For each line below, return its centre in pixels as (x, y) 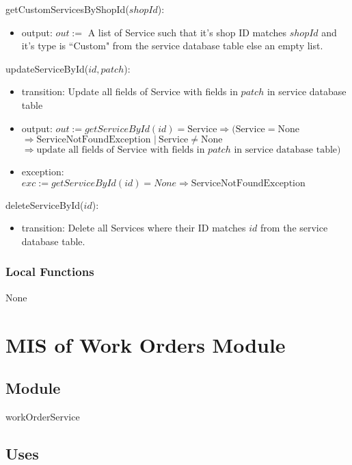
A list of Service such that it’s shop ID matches (187, 32)
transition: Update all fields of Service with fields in (130, 91)
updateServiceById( (47, 68)
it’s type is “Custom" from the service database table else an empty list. (172, 46)
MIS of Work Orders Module (146, 344)
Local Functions (50, 272)
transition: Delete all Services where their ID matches (134, 228)
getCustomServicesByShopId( (67, 9)
